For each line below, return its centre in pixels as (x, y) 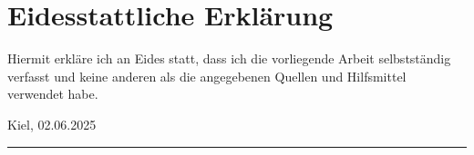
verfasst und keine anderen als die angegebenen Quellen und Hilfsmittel (207, 76)
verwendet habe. (53, 94)
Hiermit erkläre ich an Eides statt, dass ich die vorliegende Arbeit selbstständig (229, 58)
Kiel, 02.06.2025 (52, 124)
